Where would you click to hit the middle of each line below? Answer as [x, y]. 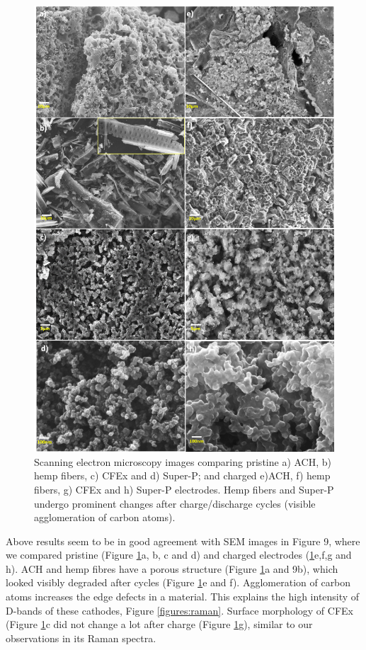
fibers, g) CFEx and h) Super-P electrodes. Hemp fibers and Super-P [184, 489]
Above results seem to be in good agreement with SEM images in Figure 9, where [183, 541]
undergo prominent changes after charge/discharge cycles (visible [175, 503]
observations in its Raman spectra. [81, 638]
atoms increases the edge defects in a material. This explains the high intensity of [183, 597]
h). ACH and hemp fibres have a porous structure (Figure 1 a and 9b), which [172, 568]
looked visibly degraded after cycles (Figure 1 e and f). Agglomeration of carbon [178, 582]
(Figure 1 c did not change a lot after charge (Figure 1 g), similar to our [159, 624]
